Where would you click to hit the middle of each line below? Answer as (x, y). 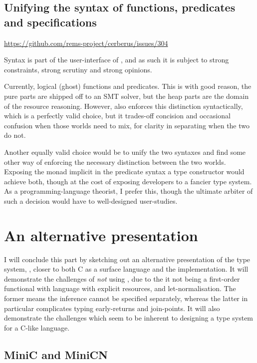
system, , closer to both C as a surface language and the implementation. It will (126, 269)
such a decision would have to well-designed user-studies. (91, 200)
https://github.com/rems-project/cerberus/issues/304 (86, 43)
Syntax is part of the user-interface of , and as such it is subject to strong (117, 60)
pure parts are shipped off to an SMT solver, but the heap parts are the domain (127, 96)
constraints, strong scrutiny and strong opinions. (78, 69)
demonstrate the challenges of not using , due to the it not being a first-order (122, 278)
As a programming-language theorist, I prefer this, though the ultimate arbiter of (128, 191)
